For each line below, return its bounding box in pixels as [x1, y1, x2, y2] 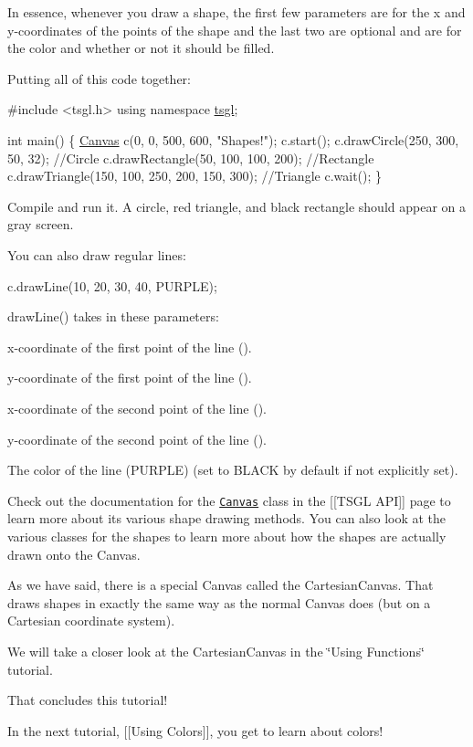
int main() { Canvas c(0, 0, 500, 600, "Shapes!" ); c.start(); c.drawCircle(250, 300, [7, 130, 459, 149]
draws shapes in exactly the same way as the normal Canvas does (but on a [7, 593, 431, 612]
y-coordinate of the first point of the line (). [7, 368, 252, 387]
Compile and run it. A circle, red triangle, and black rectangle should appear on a [7, 196, 467, 216]
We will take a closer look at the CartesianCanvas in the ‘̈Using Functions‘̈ [7, 641, 425, 660]
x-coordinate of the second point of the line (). [7, 398, 268, 417]
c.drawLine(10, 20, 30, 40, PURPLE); [7, 276, 217, 295]
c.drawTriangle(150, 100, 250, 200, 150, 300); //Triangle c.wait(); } [7, 166, 383, 185]
